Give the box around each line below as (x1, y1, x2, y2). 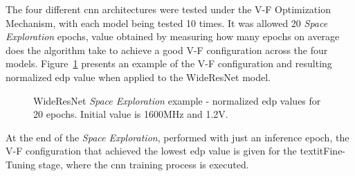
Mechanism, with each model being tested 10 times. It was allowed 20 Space (6, 15, 328, 30)
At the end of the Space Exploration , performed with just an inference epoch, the (6, 130, 349, 144)
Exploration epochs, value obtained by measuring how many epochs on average (6, 29, 340, 44)
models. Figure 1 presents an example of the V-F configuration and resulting (6, 56, 332, 71)
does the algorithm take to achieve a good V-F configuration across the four (6, 42, 328, 57)
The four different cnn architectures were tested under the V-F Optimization (6, 2, 331, 16)
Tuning (6, 157, 36, 171)
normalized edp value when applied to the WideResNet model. (6, 69, 271, 84)
